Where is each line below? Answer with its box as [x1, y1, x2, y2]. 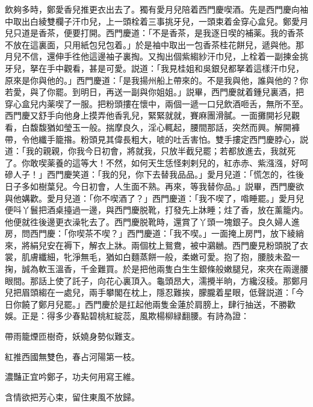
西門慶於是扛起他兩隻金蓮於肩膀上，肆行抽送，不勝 [84, 297, 287, 310]
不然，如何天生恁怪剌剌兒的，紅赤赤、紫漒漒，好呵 [105, 156, 308, 169]
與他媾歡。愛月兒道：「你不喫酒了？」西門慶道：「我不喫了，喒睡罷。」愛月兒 [5, 191, 304, 204]
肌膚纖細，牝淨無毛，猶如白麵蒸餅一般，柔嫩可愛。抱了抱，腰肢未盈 [21, 250, 291, 263]
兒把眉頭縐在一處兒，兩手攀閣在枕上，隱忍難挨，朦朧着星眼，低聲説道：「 [5, 286, 296, 299]
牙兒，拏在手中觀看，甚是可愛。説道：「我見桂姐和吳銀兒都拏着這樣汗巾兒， [5, 61, 304, 74]
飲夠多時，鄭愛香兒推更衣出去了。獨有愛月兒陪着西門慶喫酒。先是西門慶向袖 [5, 3, 308, 15]
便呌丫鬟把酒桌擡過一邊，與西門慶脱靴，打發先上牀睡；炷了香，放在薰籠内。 [5, 203, 308, 216]
